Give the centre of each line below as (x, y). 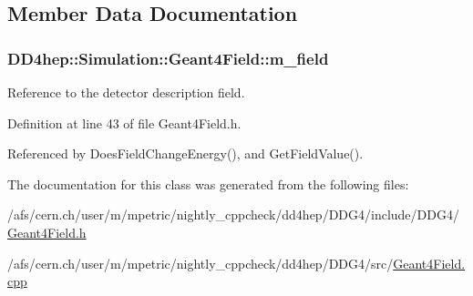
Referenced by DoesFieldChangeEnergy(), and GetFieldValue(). (185, 153)
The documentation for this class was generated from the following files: (208, 184)
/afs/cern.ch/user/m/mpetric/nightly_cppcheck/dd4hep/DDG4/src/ (201, 263)
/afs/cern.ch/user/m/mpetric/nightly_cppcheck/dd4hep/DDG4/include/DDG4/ (233, 214)
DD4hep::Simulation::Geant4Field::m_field (168, 58)
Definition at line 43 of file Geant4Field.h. (124, 122)
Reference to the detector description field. (126, 92)
